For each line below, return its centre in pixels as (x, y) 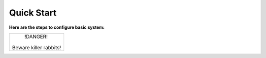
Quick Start (33, 13)
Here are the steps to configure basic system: (57, 27)
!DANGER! (36, 37)
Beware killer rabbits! (36, 47)
